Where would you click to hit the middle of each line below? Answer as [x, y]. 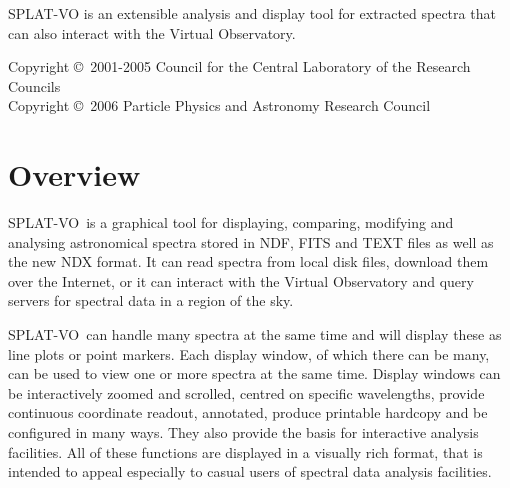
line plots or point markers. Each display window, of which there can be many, [249, 353]
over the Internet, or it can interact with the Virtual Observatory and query [241, 280]
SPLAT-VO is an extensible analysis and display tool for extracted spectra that [252, 13]
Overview [74, 174]
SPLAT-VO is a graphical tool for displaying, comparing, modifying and [231, 222]
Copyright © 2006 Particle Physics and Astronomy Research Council [219, 105]
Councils [34, 85]
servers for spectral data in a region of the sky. [151, 300]
